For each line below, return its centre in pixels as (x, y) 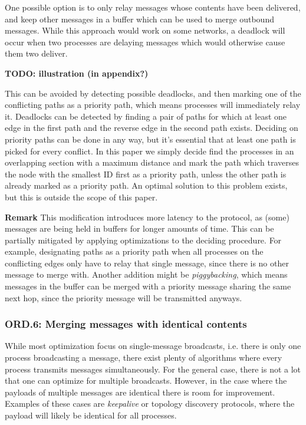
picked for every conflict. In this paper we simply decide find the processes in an (149, 151)
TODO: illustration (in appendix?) (77, 73)
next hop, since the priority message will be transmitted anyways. (124, 297)
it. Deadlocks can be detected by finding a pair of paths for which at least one (146, 116)
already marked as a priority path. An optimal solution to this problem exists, (146, 185)
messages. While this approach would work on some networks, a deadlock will (145, 30)
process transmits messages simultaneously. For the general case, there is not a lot (153, 369)
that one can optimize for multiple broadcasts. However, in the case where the (146, 380)
